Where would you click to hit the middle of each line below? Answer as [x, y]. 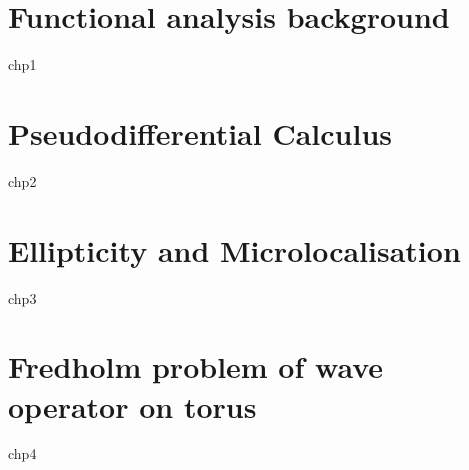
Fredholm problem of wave [196, 366]
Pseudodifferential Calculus [200, 132]
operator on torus [132, 405]
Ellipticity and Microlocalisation [234, 249]
